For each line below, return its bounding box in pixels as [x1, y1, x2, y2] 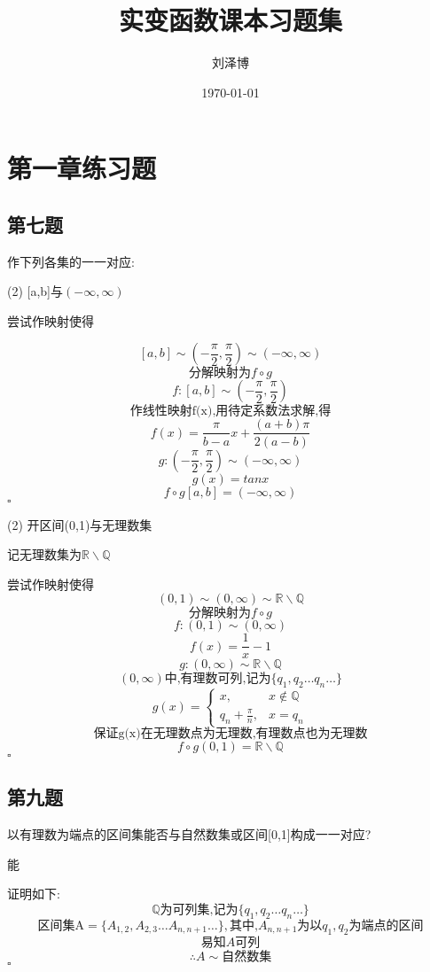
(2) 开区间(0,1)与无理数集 [7, 515, 152, 533]
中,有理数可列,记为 [164, 673, 271, 686]
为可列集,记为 [160, 904, 238, 917]
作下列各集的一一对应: [7, 252, 135, 270]
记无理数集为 [7, 545, 82, 564]
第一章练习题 [7, 150, 157, 186]
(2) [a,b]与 [7, 282, 64, 300]
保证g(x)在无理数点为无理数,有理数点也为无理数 [93, 727, 368, 741]
